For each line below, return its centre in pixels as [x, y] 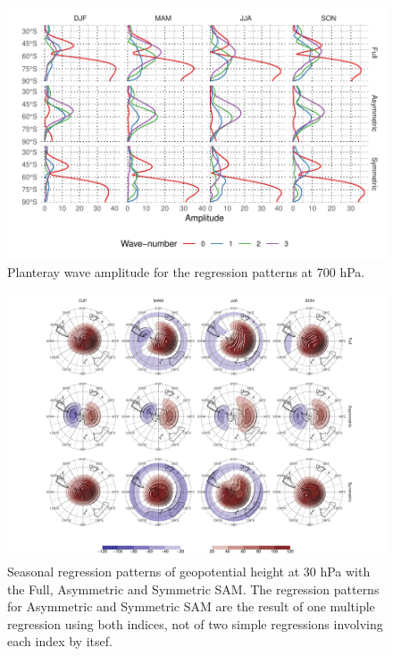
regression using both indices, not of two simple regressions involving [195, 623]
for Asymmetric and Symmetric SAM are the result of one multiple [191, 606]
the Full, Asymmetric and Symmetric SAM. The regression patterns [193, 589]
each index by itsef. [60, 641]
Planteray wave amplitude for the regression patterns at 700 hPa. [186, 272]
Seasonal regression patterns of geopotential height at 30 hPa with [189, 571]
